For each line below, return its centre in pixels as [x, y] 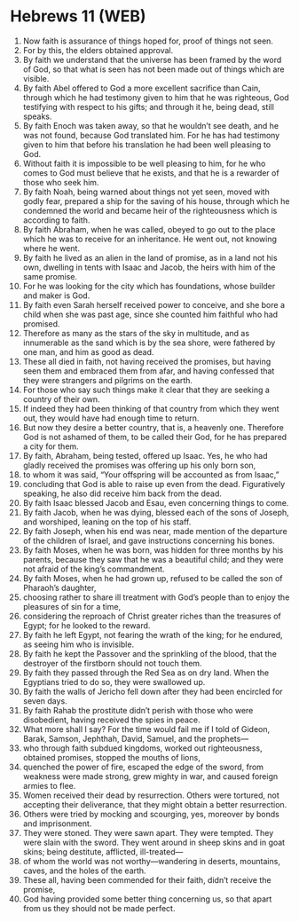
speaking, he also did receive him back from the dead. [122, 493]
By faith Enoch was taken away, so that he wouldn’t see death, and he [150, 125]
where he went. [51, 248]
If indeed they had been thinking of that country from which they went [151, 408]
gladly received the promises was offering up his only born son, [139, 465]
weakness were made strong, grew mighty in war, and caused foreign [150, 776]
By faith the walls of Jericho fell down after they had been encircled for [153, 691]
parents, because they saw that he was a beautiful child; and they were [153, 559]
